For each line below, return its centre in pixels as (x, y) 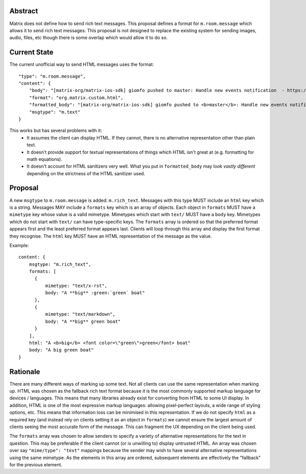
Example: (19, 245)
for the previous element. (36, 464)
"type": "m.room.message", (52, 76)
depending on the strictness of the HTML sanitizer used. (86, 173)
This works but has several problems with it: (56, 131)
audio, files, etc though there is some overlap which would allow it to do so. (88, 38)
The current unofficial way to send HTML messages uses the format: (82, 64)
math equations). (44, 159)
